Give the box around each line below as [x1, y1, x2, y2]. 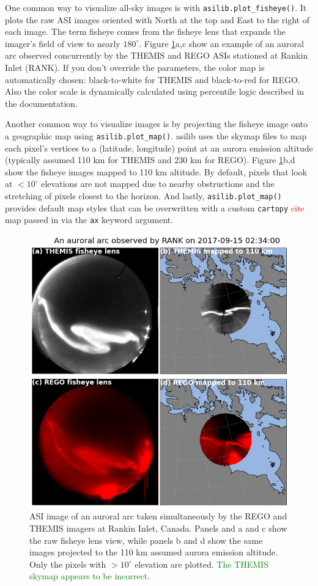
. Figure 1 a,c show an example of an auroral [139, 37, 304, 49]
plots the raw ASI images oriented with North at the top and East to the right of [5, 13, 309, 26]
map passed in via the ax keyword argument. [5, 213, 174, 226]
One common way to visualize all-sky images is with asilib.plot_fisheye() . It [5, 1, 307, 13]
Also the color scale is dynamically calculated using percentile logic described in [5, 85, 304, 98]
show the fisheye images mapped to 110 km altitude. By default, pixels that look [5, 165, 307, 178]
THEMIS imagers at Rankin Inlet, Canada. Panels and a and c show [29, 521, 287, 534]
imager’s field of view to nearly [5, 37, 120, 49]
